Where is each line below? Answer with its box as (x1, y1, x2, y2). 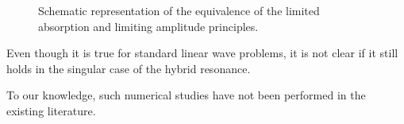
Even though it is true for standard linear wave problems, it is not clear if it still (6, 45, 398, 61)
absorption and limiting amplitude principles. (38, 17, 259, 34)
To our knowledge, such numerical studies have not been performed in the (6, 87, 366, 103)
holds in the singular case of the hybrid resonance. (6, 60, 251, 76)
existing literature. (6, 102, 96, 118)
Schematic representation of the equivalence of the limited (38, 2, 320, 18)
